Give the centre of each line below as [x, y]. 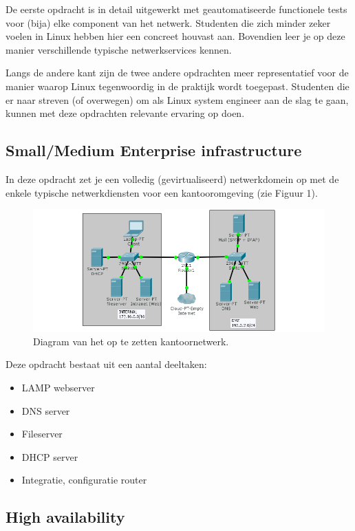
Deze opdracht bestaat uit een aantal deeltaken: [106, 364]
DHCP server [50, 456]
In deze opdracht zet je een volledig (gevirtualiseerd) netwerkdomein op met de [172, 178]
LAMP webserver [58, 387]
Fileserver [42, 434]
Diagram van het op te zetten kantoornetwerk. [131, 341]
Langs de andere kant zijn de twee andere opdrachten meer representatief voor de [177, 73]
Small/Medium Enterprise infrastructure [154, 150]
